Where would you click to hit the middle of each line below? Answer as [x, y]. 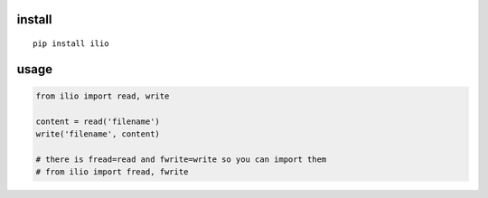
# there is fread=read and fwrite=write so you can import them [181, 159]
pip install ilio [71, 44]
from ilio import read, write [103, 96]
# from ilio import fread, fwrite [112, 172]
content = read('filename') [98, 121]
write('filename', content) [98, 134]
